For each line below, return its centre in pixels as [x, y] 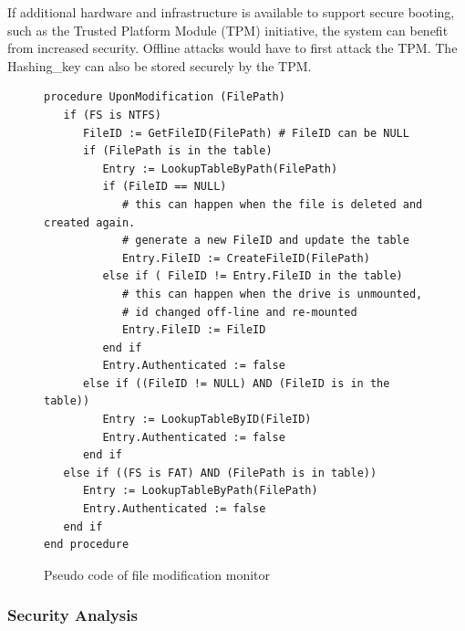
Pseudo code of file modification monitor [157, 574]
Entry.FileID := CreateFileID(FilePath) [246, 258]
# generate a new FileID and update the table [265, 241]
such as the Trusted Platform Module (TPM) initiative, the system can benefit [228, 30]
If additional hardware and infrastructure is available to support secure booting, [231, 12]
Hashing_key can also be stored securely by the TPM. [160, 65]
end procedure [87, 545]
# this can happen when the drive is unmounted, [272, 294]
